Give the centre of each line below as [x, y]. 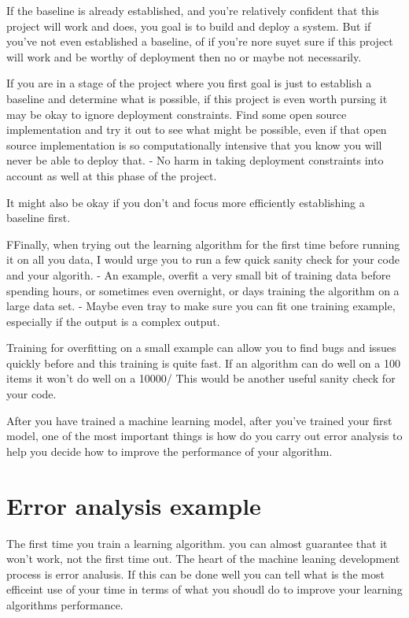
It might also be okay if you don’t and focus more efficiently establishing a [186, 202]
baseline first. [39, 218]
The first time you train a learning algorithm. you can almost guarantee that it [197, 543]
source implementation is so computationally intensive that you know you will [194, 144]
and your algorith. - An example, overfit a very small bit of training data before [199, 274]
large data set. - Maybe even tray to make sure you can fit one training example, [201, 306]
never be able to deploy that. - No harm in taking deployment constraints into [195, 160]
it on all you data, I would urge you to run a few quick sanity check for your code [203, 259]
